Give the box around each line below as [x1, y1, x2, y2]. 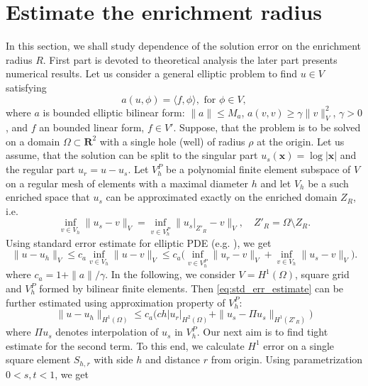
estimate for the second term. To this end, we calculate [6, 338, 245, 353]
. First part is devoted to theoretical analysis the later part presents [43, 52, 338, 67]
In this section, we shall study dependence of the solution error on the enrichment [6, 38, 362, 53]
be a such [308, 175, 349, 190]
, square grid [295, 267, 350, 282]
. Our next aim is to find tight [196, 324, 328, 339]
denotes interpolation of [55, 324, 159, 339]
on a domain [6, 133, 60, 148]
